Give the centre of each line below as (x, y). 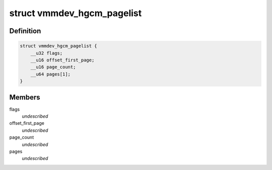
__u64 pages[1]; (50, 74)
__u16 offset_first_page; (62, 60)
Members (25, 97)
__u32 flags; (47, 53)
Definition (25, 31)
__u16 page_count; (53, 67)
